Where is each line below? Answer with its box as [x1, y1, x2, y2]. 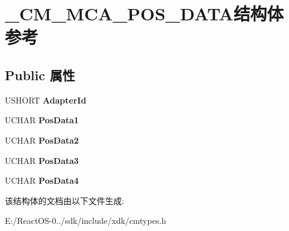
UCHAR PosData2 [5, 133, 79, 146]
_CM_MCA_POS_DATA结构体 [5, 1, 284, 26]
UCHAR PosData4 [5, 174, 79, 187]
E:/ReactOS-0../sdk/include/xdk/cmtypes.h [5, 214, 167, 227]
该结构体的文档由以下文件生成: [5, 194, 124, 206]
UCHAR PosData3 [5, 154, 79, 166]
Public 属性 [5, 65, 75, 84]
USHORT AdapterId [5, 93, 87, 106]
